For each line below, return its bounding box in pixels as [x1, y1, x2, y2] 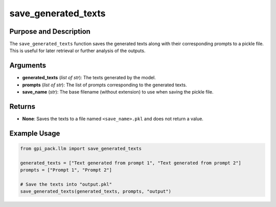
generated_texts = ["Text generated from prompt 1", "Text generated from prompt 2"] [20, 160, 241, 166]
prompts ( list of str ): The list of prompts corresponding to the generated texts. [22, 82, 187, 88]
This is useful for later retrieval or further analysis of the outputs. [9, 48, 146, 54]
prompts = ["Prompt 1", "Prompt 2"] [20, 167, 112, 173]
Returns [9, 102, 36, 111]
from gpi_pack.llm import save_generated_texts [20, 146, 142, 152]
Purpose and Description [9, 27, 90, 36]
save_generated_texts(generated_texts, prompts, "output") [20, 189, 171, 194]
